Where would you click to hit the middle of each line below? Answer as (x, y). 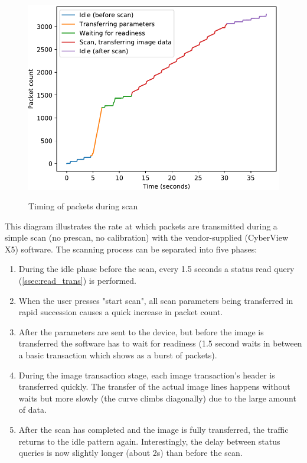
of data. (32, 409)
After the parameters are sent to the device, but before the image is (141, 331)
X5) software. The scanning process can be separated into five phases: (131, 249)
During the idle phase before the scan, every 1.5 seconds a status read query (156, 269)
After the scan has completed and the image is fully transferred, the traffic (153, 429)
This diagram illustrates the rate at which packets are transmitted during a (141, 226)
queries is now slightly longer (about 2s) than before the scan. (130, 453)
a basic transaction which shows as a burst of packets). (118, 355)
